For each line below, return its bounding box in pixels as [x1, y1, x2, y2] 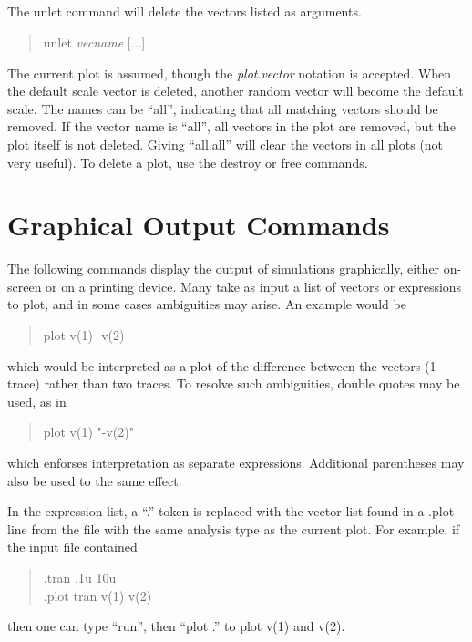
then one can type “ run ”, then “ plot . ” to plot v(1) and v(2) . [7, 616, 345, 636]
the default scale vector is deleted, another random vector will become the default [7, 81, 464, 100]
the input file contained [7, 537, 138, 556]
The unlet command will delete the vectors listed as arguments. [7, 2, 362, 21]
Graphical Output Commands [7, 206, 390, 243]
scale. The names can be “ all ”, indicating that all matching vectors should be [7, 98, 438, 118]
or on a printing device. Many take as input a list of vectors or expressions [46, 276, 462, 295]
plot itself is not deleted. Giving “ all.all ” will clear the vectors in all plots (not [7, 134, 444, 153]
